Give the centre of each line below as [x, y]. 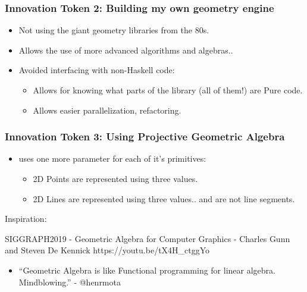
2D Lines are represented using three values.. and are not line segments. [164, 198]
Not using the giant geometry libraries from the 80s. [114, 30]
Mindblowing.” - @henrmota [70, 282]
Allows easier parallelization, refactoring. [107, 110]
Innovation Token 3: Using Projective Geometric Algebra [145, 136]
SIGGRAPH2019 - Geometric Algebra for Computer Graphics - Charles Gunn [148, 238]
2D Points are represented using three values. [115, 178]
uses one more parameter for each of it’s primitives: [112, 158]
